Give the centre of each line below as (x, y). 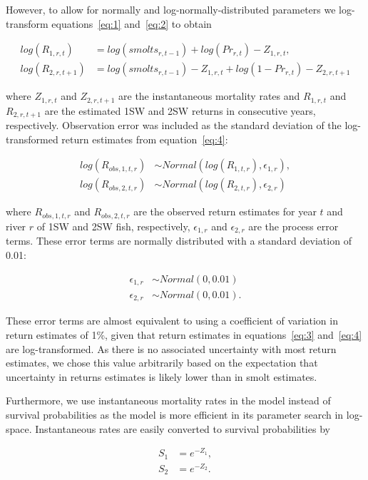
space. (19, 428)
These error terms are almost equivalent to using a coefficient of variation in (172, 321)
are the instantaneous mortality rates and (209, 96)
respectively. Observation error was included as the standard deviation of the (174, 125)
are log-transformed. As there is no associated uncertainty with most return (171, 348)
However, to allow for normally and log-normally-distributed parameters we (171, 9)
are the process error (293, 226)
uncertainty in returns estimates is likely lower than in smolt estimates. (162, 376)
